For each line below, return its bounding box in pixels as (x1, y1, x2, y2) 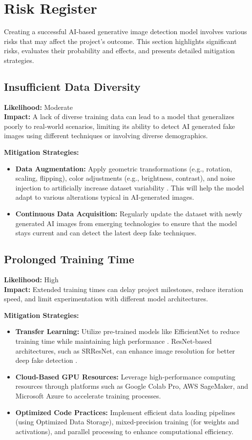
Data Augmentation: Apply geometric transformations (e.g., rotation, (15, 163, 232, 173)
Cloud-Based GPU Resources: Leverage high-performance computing (15, 371, 235, 381)
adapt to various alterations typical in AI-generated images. (15, 192, 194, 202)
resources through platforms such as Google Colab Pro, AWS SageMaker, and (15, 381, 248, 391)
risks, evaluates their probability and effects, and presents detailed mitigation (4, 45, 235, 56)
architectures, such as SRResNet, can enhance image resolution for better (15, 345, 235, 356)
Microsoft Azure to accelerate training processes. (15, 390, 161, 400)
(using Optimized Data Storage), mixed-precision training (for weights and (15, 417, 239, 427)
